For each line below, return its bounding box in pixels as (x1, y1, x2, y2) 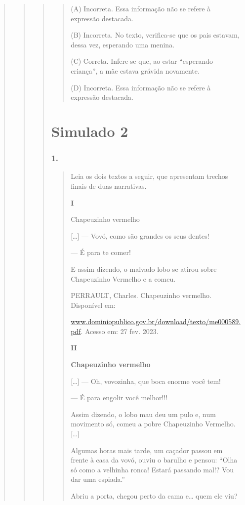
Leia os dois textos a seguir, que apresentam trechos (71, 171, 228, 181)
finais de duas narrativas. (71, 180, 147, 191)
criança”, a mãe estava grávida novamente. (71, 65, 200, 76)
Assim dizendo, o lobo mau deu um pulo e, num (71, 409, 216, 419)
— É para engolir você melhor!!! (71, 392, 168, 403)
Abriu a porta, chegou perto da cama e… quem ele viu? (71, 491, 238, 501)
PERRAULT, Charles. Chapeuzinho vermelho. (71, 290, 211, 300)
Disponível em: (71, 299, 116, 310)
